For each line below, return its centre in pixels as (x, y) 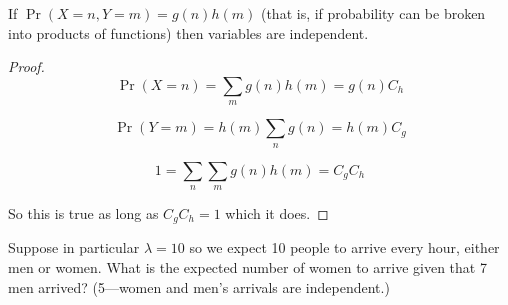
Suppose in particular (74, 247)
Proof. (26, 66)
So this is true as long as (83, 212)
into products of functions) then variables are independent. (188, 32)
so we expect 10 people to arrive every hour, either (344, 247)
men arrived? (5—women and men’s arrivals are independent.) (199, 286)
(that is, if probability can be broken (373, 13)
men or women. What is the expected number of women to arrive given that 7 (247, 267)
